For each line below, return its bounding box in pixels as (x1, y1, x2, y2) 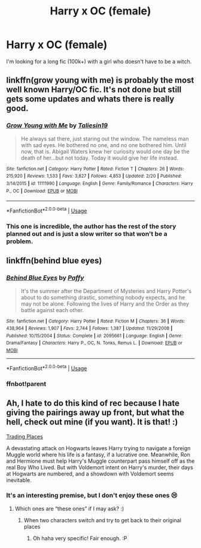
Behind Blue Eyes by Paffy (6, 274, 84, 282)
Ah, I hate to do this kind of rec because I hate (6, 398, 180, 409)
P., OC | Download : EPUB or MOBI (6, 188, 78, 194)
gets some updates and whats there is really (6, 94, 175, 104)
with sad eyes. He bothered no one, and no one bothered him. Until (20, 141, 187, 148)
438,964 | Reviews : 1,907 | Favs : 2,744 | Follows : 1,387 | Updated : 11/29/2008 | (6, 325, 173, 331)
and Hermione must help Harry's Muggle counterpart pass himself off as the (6, 457, 195, 465)
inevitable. (6, 476, 32, 484)
